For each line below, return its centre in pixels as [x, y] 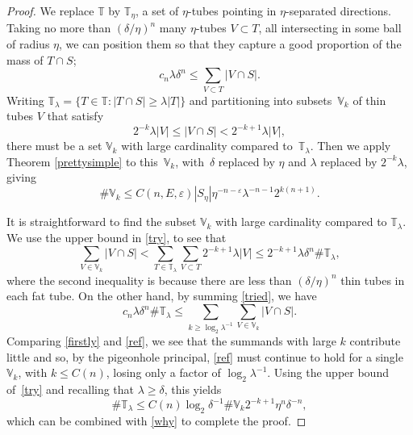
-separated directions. [338, 10]
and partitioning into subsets [261, 100]
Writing [25, 100]
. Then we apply [350, 146]
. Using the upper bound [328, 372]
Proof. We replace [50, 10]
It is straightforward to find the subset [102, 222]
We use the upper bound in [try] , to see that [117, 238]
